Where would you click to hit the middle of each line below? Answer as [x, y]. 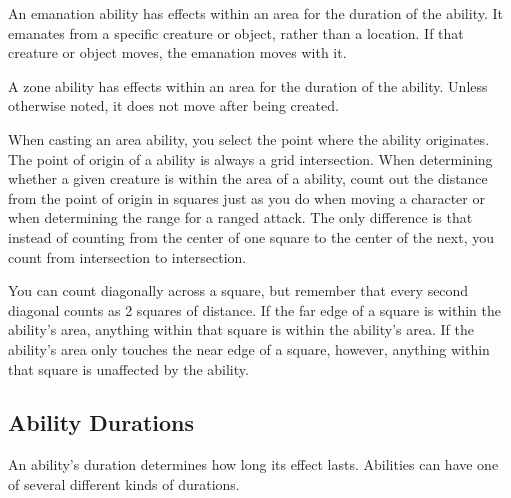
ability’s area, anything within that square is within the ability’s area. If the [241, 329]
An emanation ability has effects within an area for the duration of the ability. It [255, 13]
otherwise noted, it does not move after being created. [173, 105]
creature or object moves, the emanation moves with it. [177, 52]
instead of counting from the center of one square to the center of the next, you [251, 236]
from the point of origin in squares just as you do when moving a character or [246, 197]
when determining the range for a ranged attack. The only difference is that [240, 217]
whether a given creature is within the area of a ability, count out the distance [248, 178]
